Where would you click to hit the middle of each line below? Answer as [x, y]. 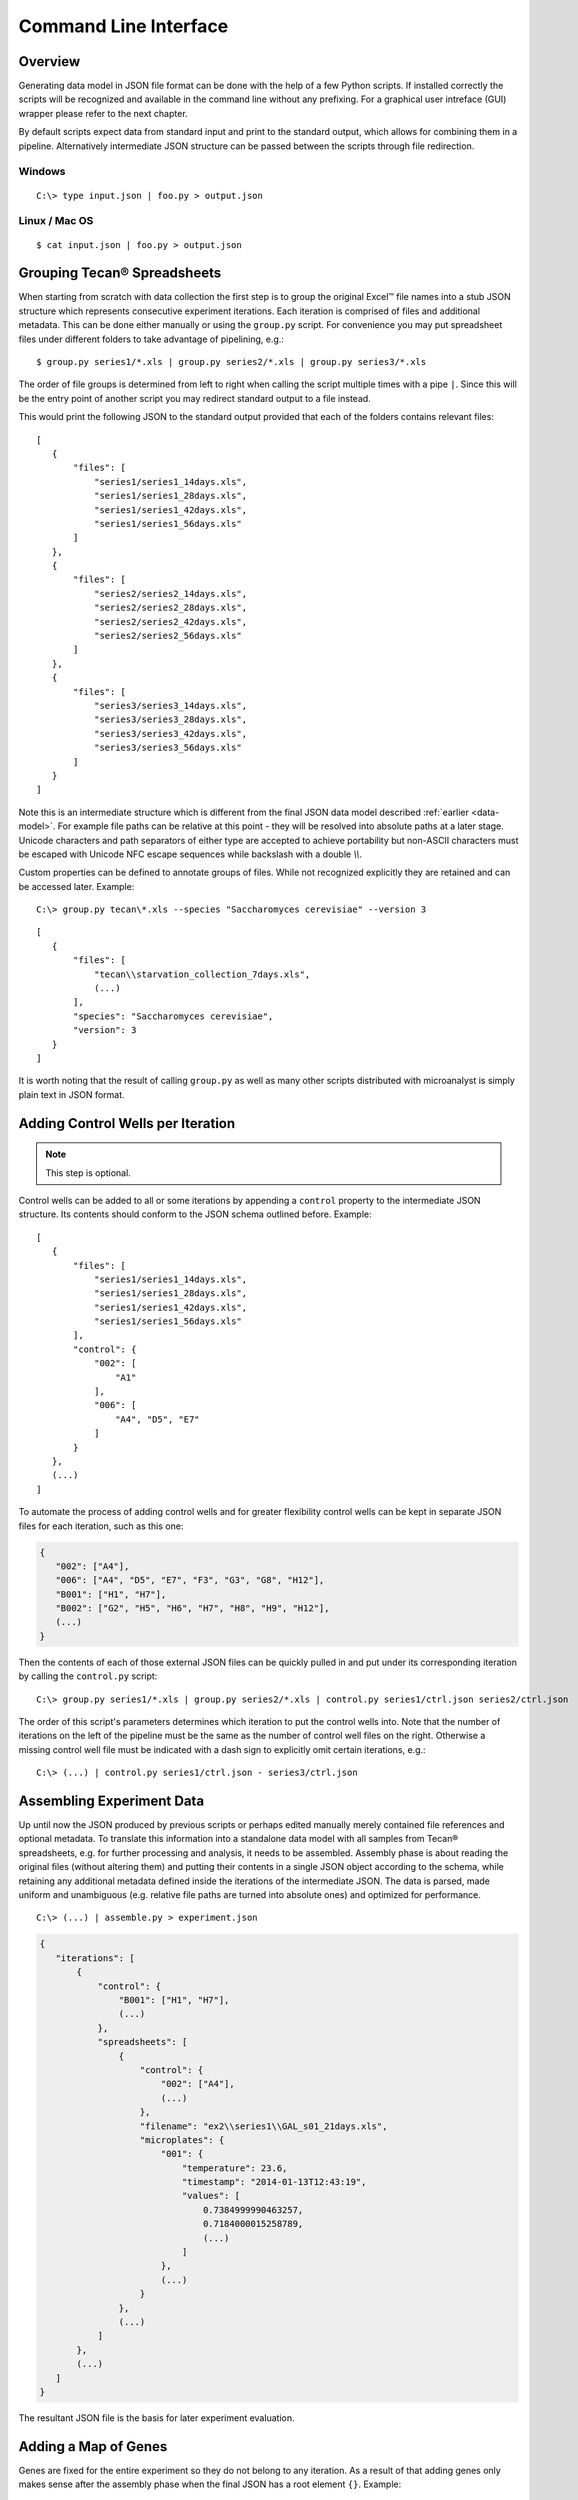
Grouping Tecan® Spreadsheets [120, 273]
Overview [49, 61]
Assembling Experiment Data [111, 1801]
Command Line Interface [123, 26]
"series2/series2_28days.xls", [170, 608]
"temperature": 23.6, [234, 2168]
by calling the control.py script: [88, 1676]
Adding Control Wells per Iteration [127, 1123]
